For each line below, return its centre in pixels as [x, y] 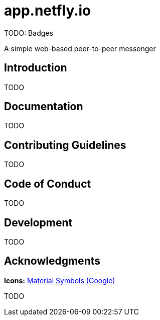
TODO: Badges [29, 33]
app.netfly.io [48, 11]
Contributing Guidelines [65, 145]
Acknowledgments [52, 261]
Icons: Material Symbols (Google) [60, 280]
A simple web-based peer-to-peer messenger [80, 48]
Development [38, 222]
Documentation [44, 107]
